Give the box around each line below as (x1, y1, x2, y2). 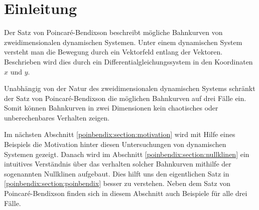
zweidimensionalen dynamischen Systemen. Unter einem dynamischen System (4, 36, 242, 47)
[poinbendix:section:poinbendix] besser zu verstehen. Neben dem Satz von (4, 178, 231, 188)
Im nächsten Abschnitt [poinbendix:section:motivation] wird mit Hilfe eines (4, 129, 235, 139)
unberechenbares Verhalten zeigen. (4, 112, 110, 122)
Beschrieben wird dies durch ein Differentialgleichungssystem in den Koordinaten (4, 56, 253, 66)
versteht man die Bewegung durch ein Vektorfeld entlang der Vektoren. (4, 46, 223, 57)
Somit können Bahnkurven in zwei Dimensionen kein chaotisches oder (4, 102, 218, 113)
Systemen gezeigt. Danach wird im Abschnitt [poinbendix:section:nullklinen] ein (4, 148, 249, 159)
